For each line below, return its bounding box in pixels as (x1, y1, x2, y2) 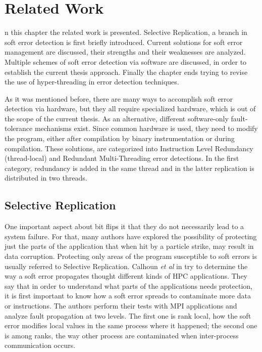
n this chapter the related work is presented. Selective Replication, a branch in (5, 27, 247, 37)
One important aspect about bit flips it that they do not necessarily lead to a (5, 221, 244, 232)
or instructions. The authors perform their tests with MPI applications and (5, 300, 237, 311)
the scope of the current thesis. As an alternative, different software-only (5, 113, 229, 123)
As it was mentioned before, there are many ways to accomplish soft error (5, 93, 233, 104)
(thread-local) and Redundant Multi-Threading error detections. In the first (5, 153, 239, 163)
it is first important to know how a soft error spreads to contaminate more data (5, 290, 251, 301)
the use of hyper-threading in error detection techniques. (5, 76, 179, 87)
